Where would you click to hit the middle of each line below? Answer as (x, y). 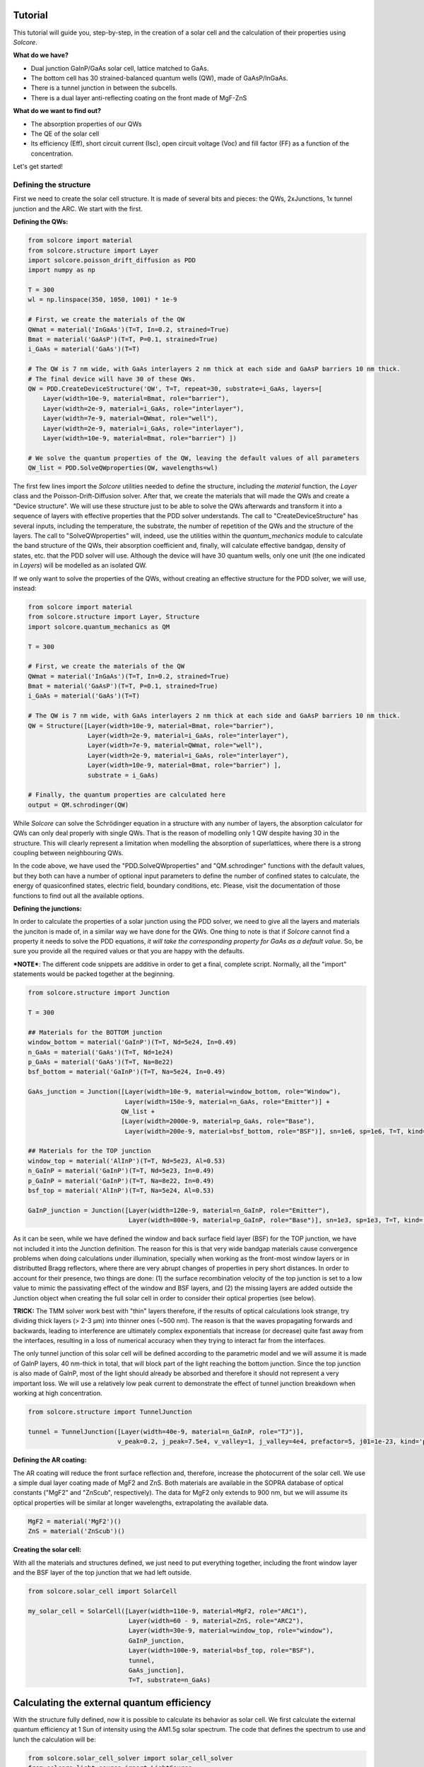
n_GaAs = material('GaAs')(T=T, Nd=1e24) (101, 1052)
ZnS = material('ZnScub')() (76, 1531)
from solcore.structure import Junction (99, 993)
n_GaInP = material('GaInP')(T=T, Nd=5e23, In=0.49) (121, 1171)
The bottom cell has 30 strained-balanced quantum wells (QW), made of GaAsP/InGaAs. (159, 78)
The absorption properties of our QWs (86, 124)
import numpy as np (61, 270)
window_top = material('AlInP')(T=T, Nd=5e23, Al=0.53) (127, 1161)
